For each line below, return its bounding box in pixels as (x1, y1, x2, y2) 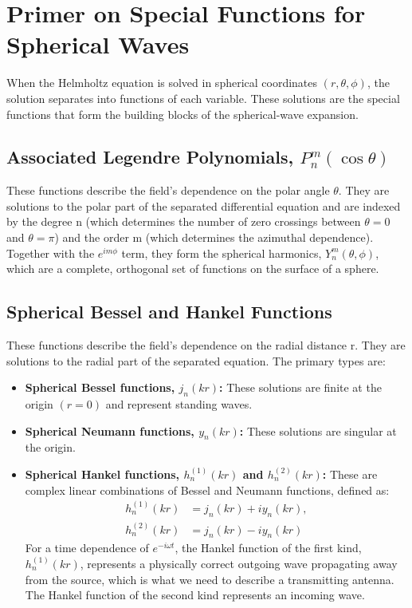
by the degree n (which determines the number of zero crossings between (6, 213, 361, 230)
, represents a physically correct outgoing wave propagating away (80, 555, 398, 572)
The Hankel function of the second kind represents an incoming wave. (25, 586, 365, 603)
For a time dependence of (25, 539, 149, 556)
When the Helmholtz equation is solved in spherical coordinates (6, 74, 318, 91)
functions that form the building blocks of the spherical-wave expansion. (6, 105, 359, 122)
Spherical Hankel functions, (25, 466, 180, 483)
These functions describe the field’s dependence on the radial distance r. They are (6, 337, 406, 353)
